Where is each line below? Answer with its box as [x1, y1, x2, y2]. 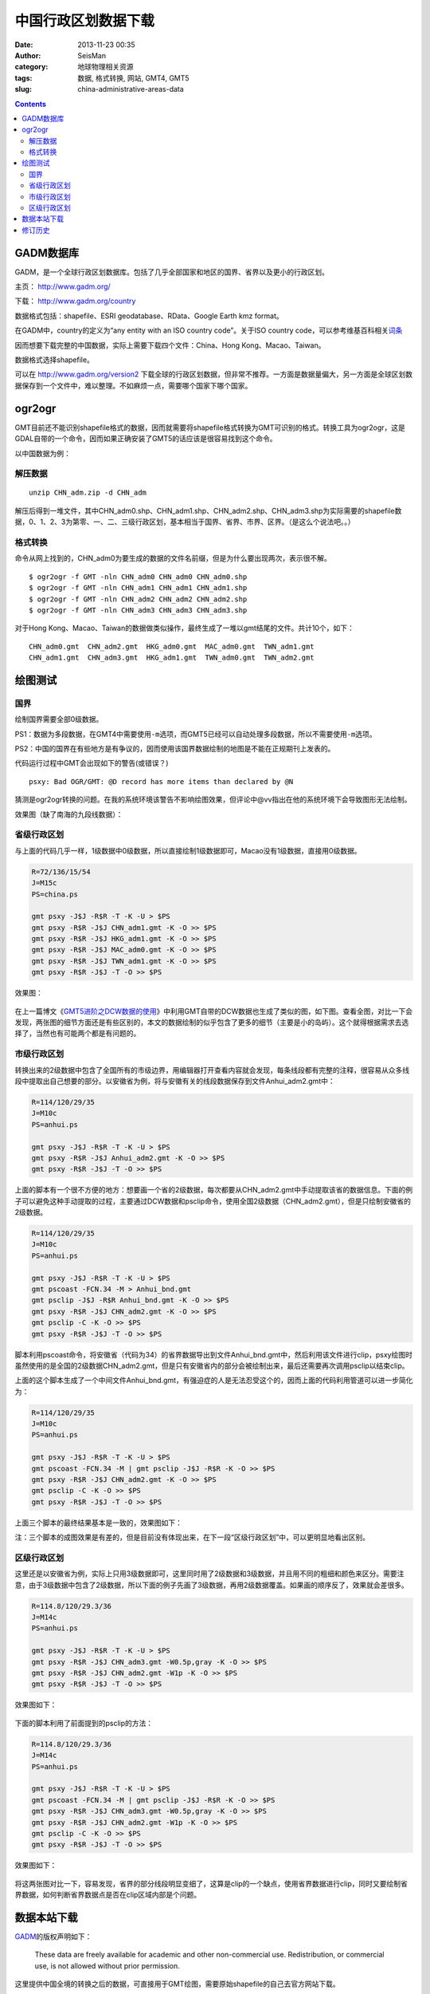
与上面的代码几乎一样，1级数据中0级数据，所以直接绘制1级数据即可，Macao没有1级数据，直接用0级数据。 [14, 845, 362, 855]
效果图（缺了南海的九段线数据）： [14, 810, 123, 819]
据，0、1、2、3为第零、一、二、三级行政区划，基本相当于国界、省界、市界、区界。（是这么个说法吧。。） [14, 517, 355, 526]
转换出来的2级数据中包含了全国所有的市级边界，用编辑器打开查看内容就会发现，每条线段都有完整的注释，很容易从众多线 [14, 1065, 410, 1074]
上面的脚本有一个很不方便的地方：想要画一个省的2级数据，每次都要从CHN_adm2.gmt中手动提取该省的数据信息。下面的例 [14, 1185, 413, 1195]
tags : [14, 73, 33, 83]
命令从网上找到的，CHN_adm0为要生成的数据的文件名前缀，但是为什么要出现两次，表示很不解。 [14, 554, 332, 563]
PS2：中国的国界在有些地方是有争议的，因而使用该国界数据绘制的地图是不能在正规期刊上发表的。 [14, 744, 335, 754]
